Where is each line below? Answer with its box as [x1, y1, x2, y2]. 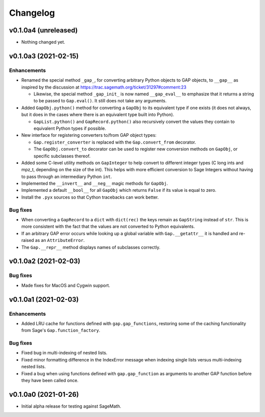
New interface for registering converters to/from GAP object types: [21, 132, 157, 138]
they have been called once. [21, 377, 79, 383]
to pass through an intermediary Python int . [21, 174, 112, 179]
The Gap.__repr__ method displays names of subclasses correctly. [21, 244, 160, 250]
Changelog [9, 7, 55, 18]
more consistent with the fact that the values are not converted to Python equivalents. [21, 224, 195, 230]
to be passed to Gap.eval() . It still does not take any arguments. [33, 98, 167, 104]
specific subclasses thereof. [33, 153, 91, 159]
